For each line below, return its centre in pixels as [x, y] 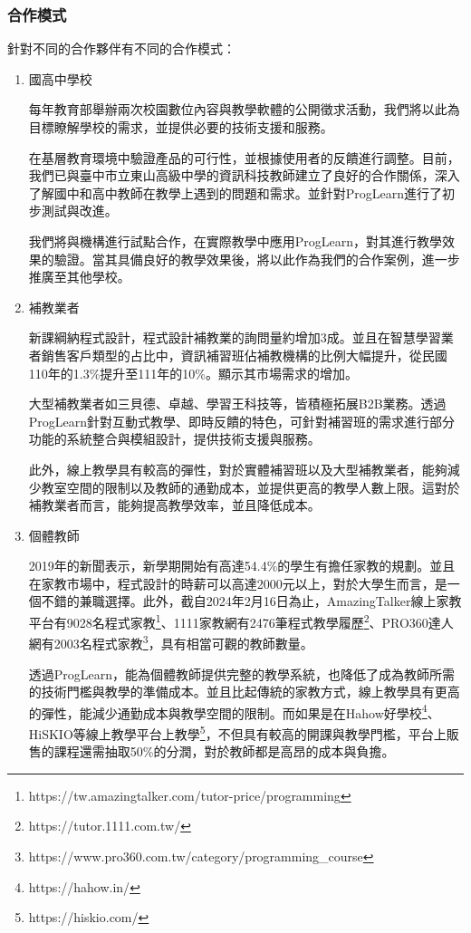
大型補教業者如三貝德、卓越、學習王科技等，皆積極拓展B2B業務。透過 [237, 404]
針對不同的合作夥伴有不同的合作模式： [121, 48]
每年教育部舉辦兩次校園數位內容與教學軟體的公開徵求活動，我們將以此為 [244, 109]
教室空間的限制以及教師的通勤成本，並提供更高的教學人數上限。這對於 [250, 487]
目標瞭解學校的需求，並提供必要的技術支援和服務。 [181, 127]
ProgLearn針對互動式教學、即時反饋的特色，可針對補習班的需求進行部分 [242, 421]
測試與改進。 [79, 211]
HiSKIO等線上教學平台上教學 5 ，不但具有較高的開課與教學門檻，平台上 [237, 732]
